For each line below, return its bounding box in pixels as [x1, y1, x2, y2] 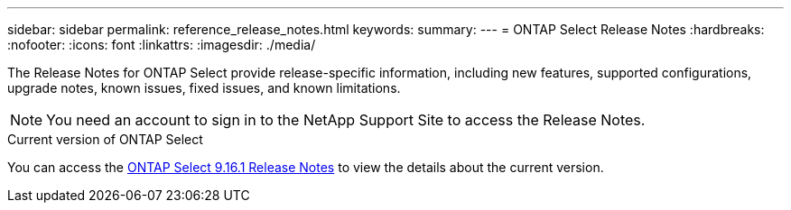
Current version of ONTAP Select [7, 132, 203, 147]
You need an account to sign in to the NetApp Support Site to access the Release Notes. [46, 111, 646, 129]
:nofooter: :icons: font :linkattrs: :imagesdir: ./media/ [7, 37, 316, 52]
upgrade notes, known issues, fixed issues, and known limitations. [7, 80, 401, 96]
